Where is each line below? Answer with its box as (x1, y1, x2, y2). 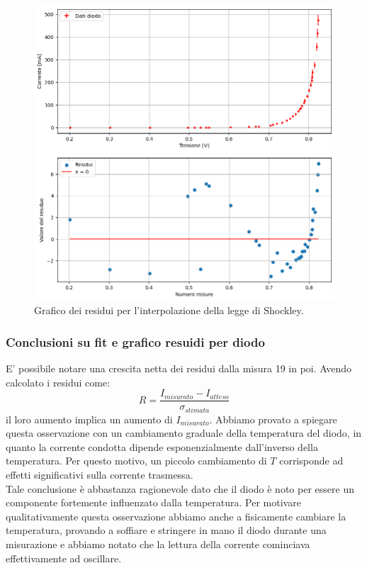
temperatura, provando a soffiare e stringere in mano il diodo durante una (6, 523, 327, 538)
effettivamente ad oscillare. (6, 550, 122, 565)
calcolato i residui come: (6, 374, 111, 389)
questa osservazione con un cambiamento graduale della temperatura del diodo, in (6, 425, 362, 440)
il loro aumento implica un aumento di (6, 411, 173, 426)
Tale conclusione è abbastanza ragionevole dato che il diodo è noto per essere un (6, 481, 354, 496)
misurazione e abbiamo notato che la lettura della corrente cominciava (6, 536, 310, 551)
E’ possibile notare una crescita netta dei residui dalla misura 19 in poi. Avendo (6, 360, 352, 375)
